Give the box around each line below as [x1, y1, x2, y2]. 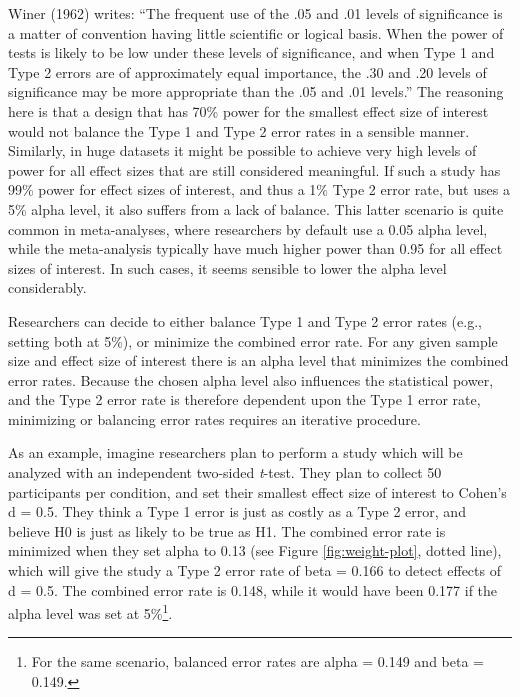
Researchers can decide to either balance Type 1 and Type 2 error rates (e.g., [8, 310, 482, 331]
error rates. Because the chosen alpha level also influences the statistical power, [8, 369, 494, 390]
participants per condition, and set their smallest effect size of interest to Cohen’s [8, 481, 507, 502]
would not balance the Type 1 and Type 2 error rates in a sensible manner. [8, 120, 470, 141]
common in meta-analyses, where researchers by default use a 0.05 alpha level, [8, 218, 488, 239]
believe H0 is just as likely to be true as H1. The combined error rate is [8, 520, 446, 541]
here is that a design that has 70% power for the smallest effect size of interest [8, 100, 489, 121]
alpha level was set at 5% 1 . [8, 600, 173, 623]
